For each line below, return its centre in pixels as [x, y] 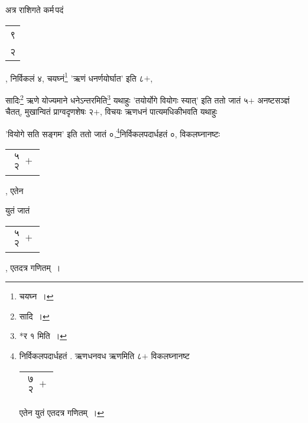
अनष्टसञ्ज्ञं [273, 100]
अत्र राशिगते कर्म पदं [35, 9]
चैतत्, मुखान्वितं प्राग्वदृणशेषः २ [50, 112]
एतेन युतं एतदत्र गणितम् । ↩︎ [62, 413]
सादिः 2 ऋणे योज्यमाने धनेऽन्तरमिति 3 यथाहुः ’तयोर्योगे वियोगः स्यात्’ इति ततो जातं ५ [127, 99]
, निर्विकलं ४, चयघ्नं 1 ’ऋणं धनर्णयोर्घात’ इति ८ [75, 77]
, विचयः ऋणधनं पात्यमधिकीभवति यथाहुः [158, 112]
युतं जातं [18, 210]
